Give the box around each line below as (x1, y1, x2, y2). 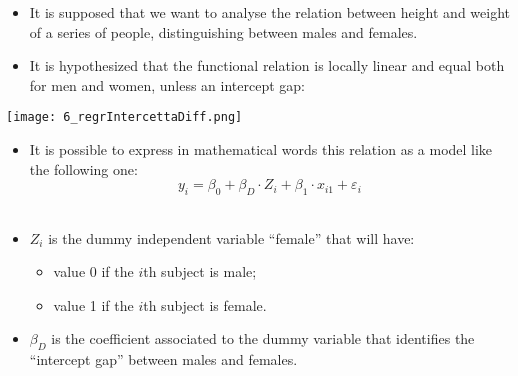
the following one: (29, 158, 138, 179)
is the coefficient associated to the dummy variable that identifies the (51, 328, 475, 349)
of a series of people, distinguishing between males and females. (29, 21, 418, 42)
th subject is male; (143, 261, 257, 282)
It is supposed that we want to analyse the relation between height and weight (29, 2, 510, 22)
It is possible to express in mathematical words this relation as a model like (29, 139, 493, 160)
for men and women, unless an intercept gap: (29, 74, 305, 95)
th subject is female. (143, 294, 267, 315)
